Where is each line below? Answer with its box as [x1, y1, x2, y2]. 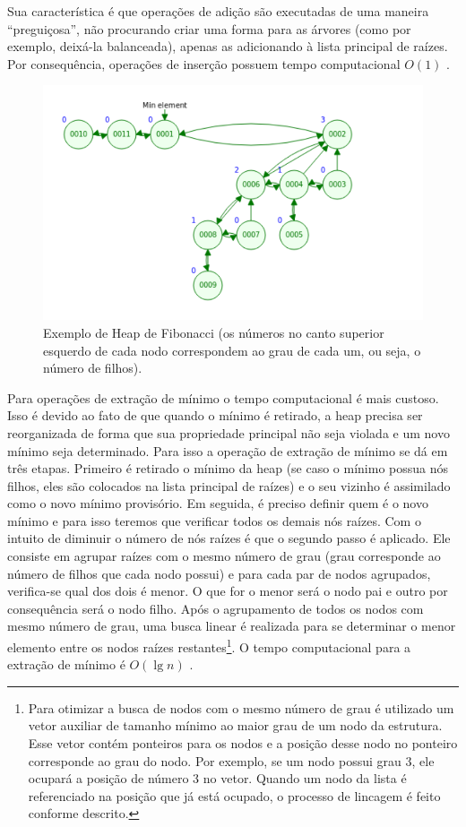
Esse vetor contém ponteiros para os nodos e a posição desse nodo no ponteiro [28, 734, 458, 753]
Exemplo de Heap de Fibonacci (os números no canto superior [43, 323, 384, 341]
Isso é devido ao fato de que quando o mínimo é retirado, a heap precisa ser [7, 406, 423, 425]
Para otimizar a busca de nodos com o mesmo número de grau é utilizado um [28, 698, 454, 717]
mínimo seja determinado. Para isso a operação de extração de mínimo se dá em [7, 441, 448, 460]
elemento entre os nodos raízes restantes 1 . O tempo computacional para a [7, 635, 411, 656]
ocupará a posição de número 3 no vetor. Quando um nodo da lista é [28, 769, 407, 788]
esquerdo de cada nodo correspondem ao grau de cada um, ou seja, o [43, 340, 421, 359]
